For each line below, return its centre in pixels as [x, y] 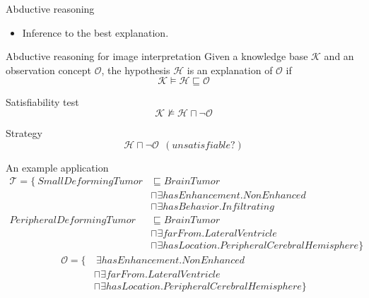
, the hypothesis [136, 70]
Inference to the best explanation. [95, 32]
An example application [57, 167]
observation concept [49, 70]
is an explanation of [230, 70]
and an [339, 56]
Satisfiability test [42, 102]
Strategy [24, 132]
